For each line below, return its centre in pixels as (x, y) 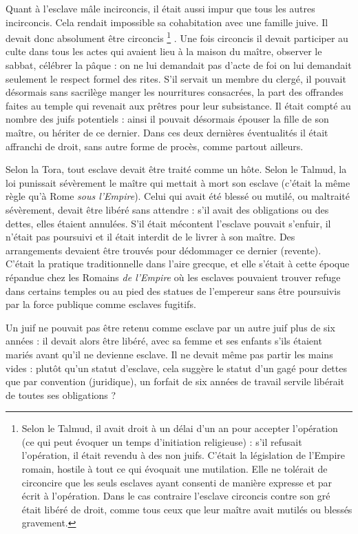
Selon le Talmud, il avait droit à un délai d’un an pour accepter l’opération (180, 428)
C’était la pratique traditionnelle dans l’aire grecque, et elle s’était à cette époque (178, 264)
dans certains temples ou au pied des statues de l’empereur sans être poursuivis (173, 290)
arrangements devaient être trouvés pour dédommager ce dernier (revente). (164, 250)
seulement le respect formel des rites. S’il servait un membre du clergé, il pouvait (176, 78)
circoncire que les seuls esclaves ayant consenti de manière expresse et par (177, 482)
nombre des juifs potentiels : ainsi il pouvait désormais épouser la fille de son (167, 119)
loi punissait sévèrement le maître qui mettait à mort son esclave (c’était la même (178, 182)
